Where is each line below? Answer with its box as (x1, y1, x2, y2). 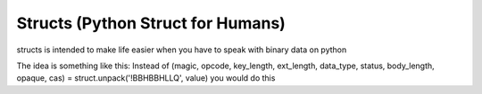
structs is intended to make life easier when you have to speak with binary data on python (16, 44, 347, 55)
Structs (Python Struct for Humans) (16, 13, 286, 33)
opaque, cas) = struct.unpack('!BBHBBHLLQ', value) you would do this (16, 73, 276, 83)
